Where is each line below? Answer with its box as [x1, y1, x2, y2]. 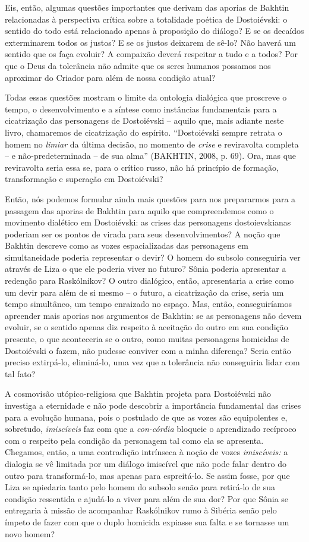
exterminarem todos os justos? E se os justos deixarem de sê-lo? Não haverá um [5, 36, 296, 48]
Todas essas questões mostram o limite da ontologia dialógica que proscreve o [5, 91, 287, 104]
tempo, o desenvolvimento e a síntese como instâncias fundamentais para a [5, 102, 277, 115]
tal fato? [5, 367, 36, 380]
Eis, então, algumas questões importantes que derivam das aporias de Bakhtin [5, 1, 289, 13]
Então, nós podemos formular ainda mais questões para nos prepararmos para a [5, 192, 296, 205]
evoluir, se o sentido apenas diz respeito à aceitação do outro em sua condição [5, 321, 288, 333]
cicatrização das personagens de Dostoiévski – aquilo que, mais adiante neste [5, 114, 284, 127]
